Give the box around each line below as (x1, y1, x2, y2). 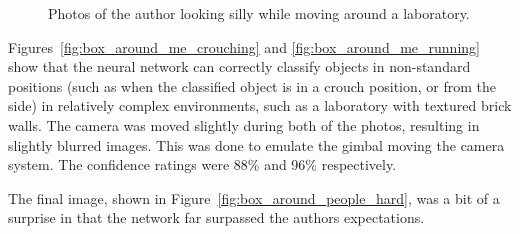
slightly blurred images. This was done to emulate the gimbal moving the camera (8, 134, 505, 155)
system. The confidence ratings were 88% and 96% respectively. (8, 154, 397, 175)
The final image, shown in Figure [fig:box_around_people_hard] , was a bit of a (8, 187, 500, 208)
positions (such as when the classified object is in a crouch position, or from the (8, 75, 496, 96)
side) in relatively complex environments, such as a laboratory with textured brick (8, 95, 512, 116)
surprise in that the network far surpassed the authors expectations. (8, 207, 425, 228)
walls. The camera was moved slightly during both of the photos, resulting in (8, 114, 480, 135)
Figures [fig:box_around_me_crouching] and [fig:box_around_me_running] (8, 36, 480, 57)
